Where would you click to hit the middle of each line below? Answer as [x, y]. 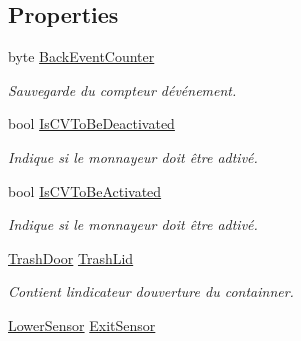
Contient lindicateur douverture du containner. [151, 291]
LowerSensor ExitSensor [82, 324]
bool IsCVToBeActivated [85, 190]
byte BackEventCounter [81, 56]
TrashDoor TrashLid [71, 257]
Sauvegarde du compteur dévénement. [122, 89]
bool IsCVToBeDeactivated [91, 123]
